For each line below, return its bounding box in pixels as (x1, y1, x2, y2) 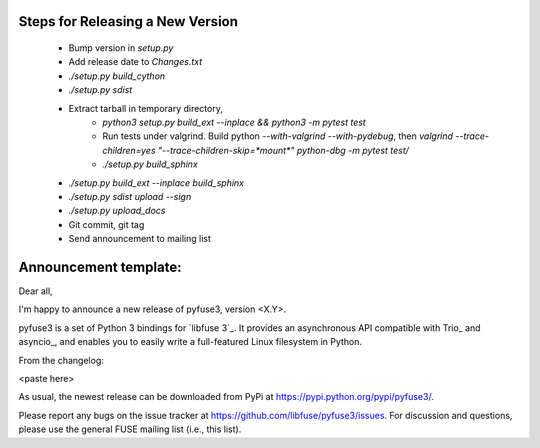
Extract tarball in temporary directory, (68, 102, 224, 114)
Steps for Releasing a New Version (18, 13, 239, 30)
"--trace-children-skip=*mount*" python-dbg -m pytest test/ (157, 144, 410, 156)
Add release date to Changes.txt (68, 56, 203, 68)
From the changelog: (18, 354, 105, 366)
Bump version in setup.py (68, 42, 174, 54)
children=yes (102, 144, 156, 156)
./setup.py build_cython (68, 70, 166, 82)
